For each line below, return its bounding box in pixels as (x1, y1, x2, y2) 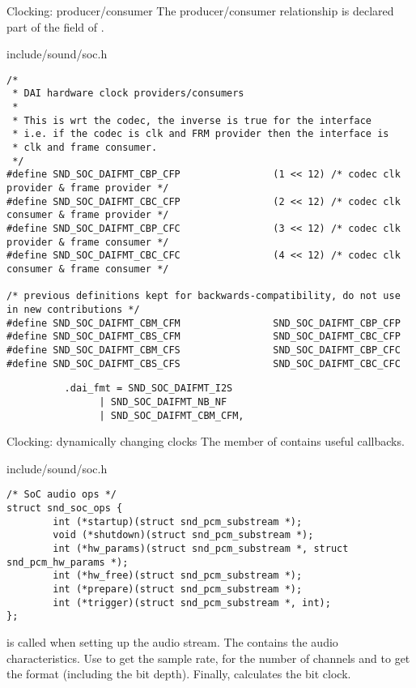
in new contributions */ (6, 303, 140, 315)
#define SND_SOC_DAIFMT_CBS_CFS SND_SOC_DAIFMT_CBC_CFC (6, 357, 401, 370)
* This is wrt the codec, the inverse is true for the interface (12, 114, 372, 126)
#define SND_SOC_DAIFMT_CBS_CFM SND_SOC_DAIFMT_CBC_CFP (6, 331, 401, 343)
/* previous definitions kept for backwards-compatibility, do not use (6, 290, 401, 302)
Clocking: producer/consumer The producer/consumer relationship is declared (6, 2, 394, 19)
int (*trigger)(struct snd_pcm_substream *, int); (53, 596, 331, 609)
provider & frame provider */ (6, 182, 169, 194)
